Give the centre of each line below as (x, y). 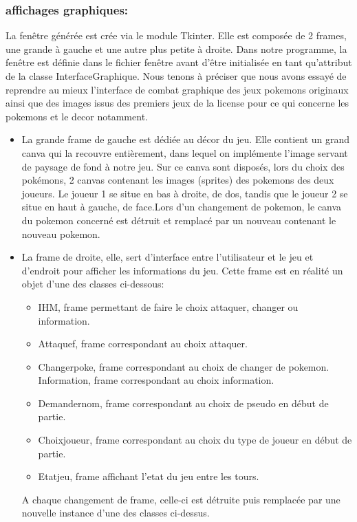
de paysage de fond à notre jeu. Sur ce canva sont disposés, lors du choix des (183, 166)
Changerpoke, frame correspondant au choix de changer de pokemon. (184, 366)
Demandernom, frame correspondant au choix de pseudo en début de (183, 403)
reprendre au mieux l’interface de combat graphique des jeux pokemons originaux (177, 89)
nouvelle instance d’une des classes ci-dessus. (116, 513)
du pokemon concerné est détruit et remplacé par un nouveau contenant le (179, 220)
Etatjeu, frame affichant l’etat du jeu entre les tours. (149, 476)
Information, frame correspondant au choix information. (156, 380)
